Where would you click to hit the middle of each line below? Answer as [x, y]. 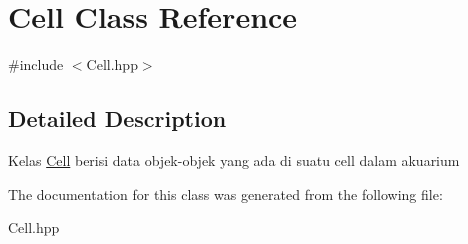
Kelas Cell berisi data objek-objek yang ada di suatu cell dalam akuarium [234, 159]
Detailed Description [117, 118]
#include [36, 64]
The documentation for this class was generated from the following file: [225, 193]
